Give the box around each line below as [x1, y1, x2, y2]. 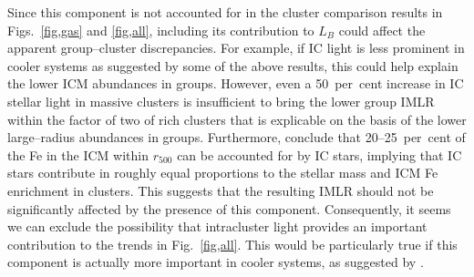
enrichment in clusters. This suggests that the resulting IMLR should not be [7, 180, 434, 200]
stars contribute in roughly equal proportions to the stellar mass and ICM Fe [7, 163, 438, 182]
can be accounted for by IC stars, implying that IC [177, 145, 462, 164]
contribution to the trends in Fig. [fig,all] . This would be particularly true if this [7, 234, 458, 253]
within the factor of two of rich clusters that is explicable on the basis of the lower [7, 109, 467, 128]
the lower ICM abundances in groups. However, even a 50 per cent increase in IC [7, 74, 464, 93]
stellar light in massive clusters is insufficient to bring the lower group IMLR [7, 91, 435, 110]
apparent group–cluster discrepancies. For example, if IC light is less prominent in [7, 38, 465, 57]
